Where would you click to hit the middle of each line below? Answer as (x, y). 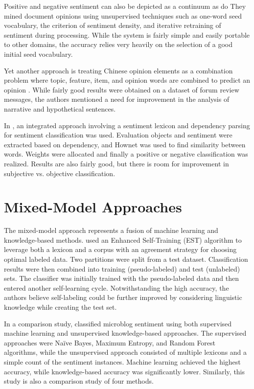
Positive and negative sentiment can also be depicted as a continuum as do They (125, 6)
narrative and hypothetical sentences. (60, 108)
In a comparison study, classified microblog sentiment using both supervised (118, 323)
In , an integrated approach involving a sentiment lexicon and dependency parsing (127, 125)
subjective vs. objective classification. (60, 173)
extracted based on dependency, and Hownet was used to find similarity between (125, 144)
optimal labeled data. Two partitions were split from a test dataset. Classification (126, 259)
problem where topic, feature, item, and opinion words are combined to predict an (127, 80)
